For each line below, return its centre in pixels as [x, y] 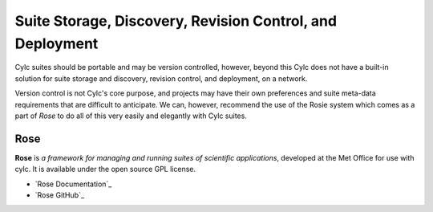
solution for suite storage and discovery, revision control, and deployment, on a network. [161, 78]
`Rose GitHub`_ [59, 195]
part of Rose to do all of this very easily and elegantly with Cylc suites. [131, 116]
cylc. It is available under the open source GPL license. [105, 169]
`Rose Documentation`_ [73, 184]
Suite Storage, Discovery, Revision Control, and [176, 21]
